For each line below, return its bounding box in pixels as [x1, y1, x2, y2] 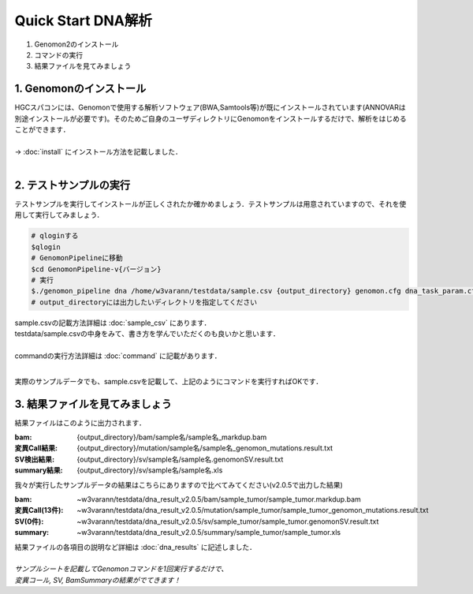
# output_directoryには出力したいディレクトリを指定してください [31, 297, 258, 307]
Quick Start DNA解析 [14, 12, 153, 29]
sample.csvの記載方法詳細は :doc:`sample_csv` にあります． [14, 318, 211, 327]
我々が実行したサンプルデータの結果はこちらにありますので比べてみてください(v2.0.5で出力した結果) [14, 480, 343, 489]
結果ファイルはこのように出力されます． [14, 418, 146, 428]
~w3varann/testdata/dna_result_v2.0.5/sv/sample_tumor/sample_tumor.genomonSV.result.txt [76, 517, 379, 526]
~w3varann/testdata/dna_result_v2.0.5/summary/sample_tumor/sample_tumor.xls [76, 528, 341, 537]
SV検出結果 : [14, 454, 55, 464]
